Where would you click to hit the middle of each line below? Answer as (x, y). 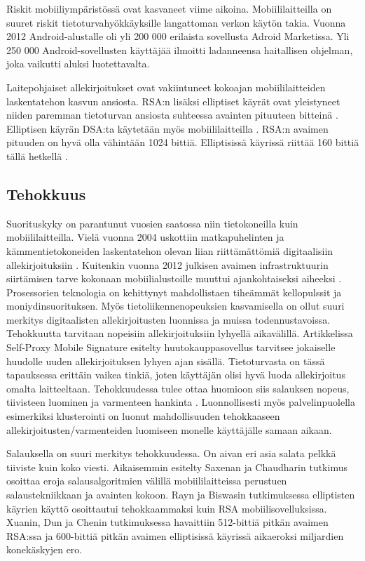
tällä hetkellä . (37, 156)
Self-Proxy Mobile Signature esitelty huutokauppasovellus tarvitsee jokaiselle (171, 347)
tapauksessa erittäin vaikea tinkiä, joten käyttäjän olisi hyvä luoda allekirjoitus (176, 375)
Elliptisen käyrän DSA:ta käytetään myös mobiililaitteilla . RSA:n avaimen (167, 128)
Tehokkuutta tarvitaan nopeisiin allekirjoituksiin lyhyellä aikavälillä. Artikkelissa (180, 333)
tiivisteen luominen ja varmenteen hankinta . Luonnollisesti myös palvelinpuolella (181, 402)
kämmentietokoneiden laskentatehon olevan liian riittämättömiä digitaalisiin (170, 250)
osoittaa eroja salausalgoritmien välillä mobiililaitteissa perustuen (147, 481)
